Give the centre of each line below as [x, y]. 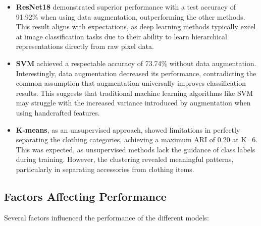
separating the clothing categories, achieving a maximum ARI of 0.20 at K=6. [137, 139]
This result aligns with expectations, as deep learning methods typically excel [136, 26]
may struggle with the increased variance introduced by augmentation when [133, 103]
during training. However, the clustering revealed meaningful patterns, [125, 159]
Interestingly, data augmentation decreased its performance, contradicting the [136, 73]
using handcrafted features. [58, 112]
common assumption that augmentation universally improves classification [131, 83]
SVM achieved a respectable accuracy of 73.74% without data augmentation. [136, 63]
